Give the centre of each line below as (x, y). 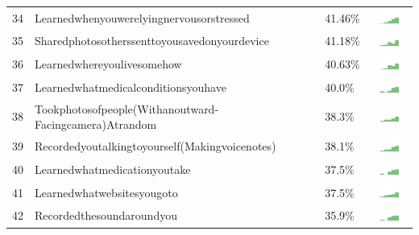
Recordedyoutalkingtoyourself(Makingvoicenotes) (156, 146)
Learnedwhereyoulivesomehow (108, 64)
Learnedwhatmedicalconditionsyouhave (131, 87)
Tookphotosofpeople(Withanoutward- (127, 108)
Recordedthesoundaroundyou (106, 215)
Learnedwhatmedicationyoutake (113, 169)
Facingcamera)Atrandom (96, 124)
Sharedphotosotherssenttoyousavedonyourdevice (152, 41)
